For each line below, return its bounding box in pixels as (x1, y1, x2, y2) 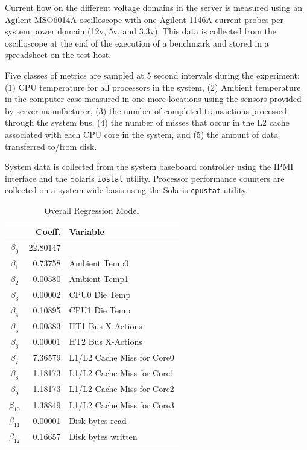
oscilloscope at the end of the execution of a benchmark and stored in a (5, 36, 269, 49)
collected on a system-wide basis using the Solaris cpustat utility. (5, 184, 248, 196)
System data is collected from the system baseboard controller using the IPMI (5, 160, 294, 173)
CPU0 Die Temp (69, 288, 131, 301)
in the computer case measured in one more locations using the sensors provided (5, 92, 302, 105)
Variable (69, 225, 104, 237)
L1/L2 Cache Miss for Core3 (69, 398, 174, 411)
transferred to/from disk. (5, 140, 97, 152)
